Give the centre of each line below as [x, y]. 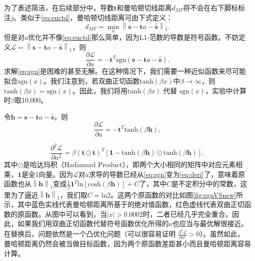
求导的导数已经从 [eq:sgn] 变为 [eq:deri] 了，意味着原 [167, 174]
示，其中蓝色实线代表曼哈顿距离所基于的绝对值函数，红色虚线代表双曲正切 [124, 204]
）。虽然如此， [222, 234]
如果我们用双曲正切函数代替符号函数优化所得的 [93, 223]
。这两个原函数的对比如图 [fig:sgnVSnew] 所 [177, 194]
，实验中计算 [226, 90]
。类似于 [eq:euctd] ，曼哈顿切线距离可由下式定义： [93, 17]
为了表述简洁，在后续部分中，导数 [59, 7]
